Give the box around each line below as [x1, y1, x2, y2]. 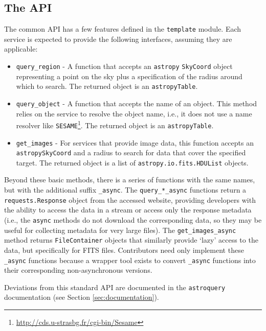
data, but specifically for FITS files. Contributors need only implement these [4, 244, 244, 255]
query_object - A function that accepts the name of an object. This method [16, 98, 257, 108]
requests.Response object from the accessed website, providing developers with [4, 194, 256, 205]
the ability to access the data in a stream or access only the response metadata [4, 204, 252, 215]
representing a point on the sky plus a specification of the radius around [16, 70, 242, 81]
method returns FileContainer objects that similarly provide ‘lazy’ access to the [4, 234, 258, 245]
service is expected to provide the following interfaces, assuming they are [4, 33, 232, 44]
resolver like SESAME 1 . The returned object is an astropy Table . [16, 119, 214, 130]
